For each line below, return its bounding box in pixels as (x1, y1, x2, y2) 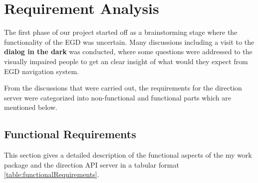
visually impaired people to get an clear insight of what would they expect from (4, 56, 248, 66)
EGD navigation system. (4, 66, 79, 76)
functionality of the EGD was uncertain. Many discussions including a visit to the (4, 36, 255, 47)
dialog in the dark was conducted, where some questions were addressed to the (4, 46, 253, 57)
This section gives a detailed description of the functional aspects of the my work (4, 150, 252, 160)
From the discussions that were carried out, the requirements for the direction (4, 83, 242, 93)
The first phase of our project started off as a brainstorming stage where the (4, 27, 238, 37)
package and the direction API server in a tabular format (4, 159, 179, 170)
